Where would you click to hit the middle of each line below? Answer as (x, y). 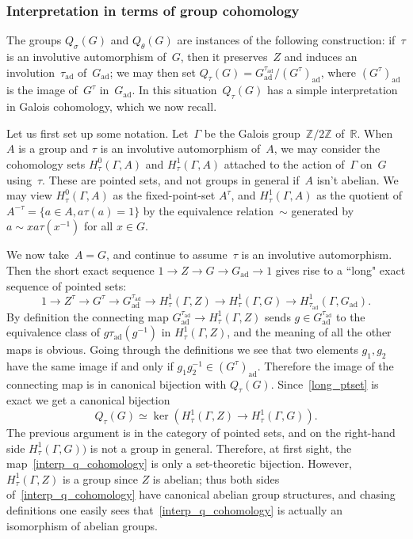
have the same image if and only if (90, 365)
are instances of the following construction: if (286, 40)
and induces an (321, 57)
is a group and (54, 148)
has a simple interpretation (332, 90)
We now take (38, 254)
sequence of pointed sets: (67, 285)
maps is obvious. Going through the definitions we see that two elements (182, 349)
